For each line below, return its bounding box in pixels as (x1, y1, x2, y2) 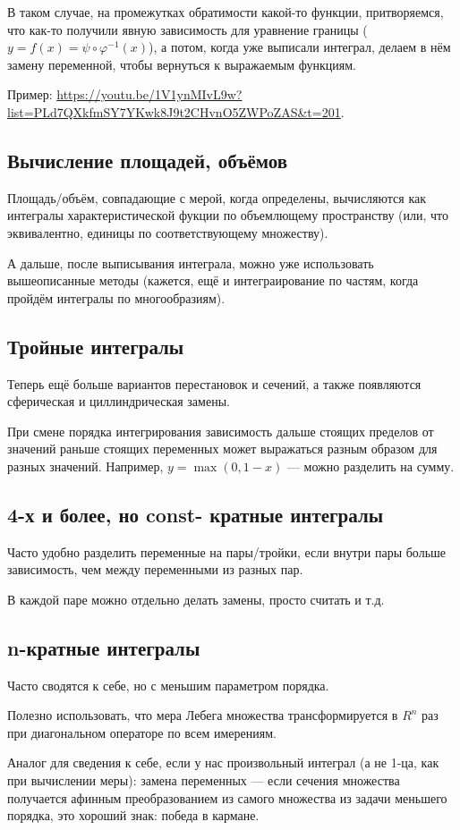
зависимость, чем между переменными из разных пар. (7, 560, 303, 579)
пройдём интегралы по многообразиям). (7, 288, 226, 307)
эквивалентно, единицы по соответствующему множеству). (7, 223, 328, 241)
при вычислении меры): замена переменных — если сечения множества (7, 771, 400, 790)
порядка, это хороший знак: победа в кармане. (7, 806, 260, 825)
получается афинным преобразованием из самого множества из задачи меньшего (7, 788, 447, 807)
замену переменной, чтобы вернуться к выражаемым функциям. (7, 55, 356, 73)
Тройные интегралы (7, 332, 184, 360)
